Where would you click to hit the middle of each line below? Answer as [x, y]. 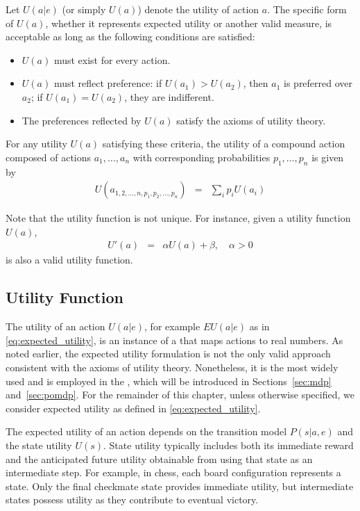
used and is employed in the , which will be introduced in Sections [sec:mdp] [169, 381]
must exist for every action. [112, 59]
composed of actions [49, 157]
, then [256, 83]
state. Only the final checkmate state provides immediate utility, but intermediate [180, 486]
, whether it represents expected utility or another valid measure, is [189, 23]
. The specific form [307, 9]
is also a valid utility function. [69, 260]
